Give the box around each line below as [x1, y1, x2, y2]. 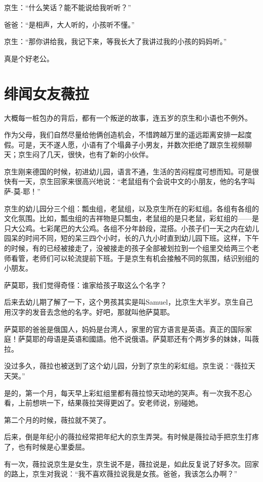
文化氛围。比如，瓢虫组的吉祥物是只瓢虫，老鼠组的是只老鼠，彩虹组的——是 [4, 213, 259, 224]
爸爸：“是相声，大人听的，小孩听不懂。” [4, 19, 135, 29]
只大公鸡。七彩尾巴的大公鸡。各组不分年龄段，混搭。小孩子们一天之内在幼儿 [4, 223, 259, 233]
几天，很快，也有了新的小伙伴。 [46, 149, 153, 160]
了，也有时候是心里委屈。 [4, 441, 89, 452]
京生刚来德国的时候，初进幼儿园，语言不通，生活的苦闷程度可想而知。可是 [4, 166, 252, 176]
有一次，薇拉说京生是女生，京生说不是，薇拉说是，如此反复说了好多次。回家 [4, 458, 259, 469]
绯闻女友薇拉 [4, 83, 90, 103]
